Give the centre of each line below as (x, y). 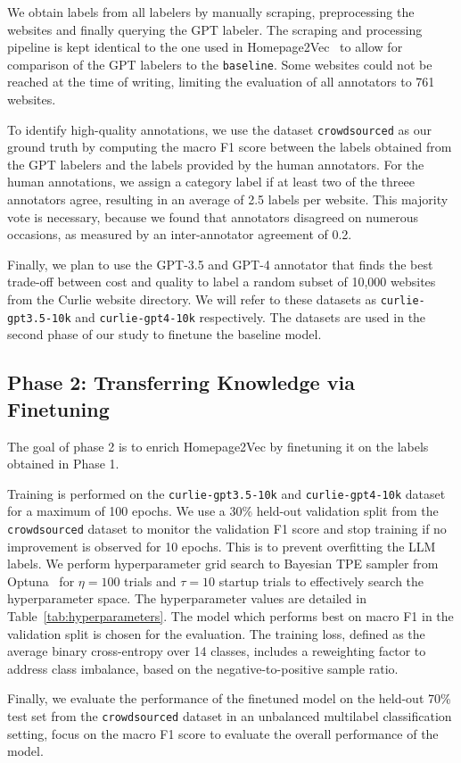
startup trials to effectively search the (321, 581)
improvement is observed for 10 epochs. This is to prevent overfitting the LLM (222, 546)
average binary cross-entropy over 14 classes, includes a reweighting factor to (217, 651)
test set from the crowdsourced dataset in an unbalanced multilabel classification (230, 715)
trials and (150, 581)
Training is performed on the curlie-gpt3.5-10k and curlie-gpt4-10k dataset (226, 493)
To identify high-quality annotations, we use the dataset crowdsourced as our (219, 129)
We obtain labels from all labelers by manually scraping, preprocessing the (211, 12)
